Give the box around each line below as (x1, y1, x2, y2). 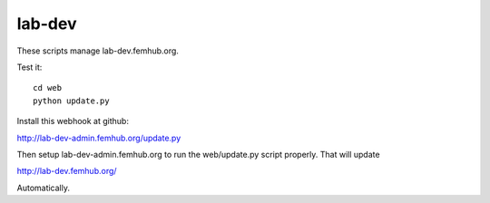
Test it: (16, 62, 43, 72)
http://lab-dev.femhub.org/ (16, 166, 117, 177)
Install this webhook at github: (16, 116, 129, 127)
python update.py (33, 95, 110, 106)
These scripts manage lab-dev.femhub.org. (16, 45, 179, 56)
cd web (33, 82, 63, 93)
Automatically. (16, 182, 71, 193)
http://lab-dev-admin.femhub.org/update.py (16, 132, 181, 143)
